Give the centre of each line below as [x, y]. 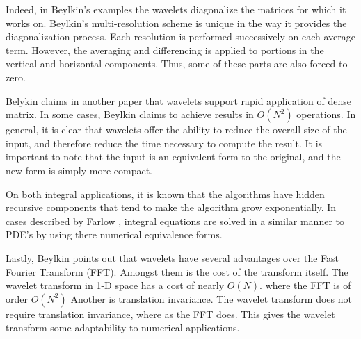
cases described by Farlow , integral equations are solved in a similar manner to [175, 221]
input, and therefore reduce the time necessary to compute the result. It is [164, 143]
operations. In [326, 114]
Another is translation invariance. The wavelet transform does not [211, 298]
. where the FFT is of [305, 285]
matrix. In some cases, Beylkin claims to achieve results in [130, 114]
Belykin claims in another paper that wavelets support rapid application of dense [178, 100]
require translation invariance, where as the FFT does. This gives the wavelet [170, 314]
